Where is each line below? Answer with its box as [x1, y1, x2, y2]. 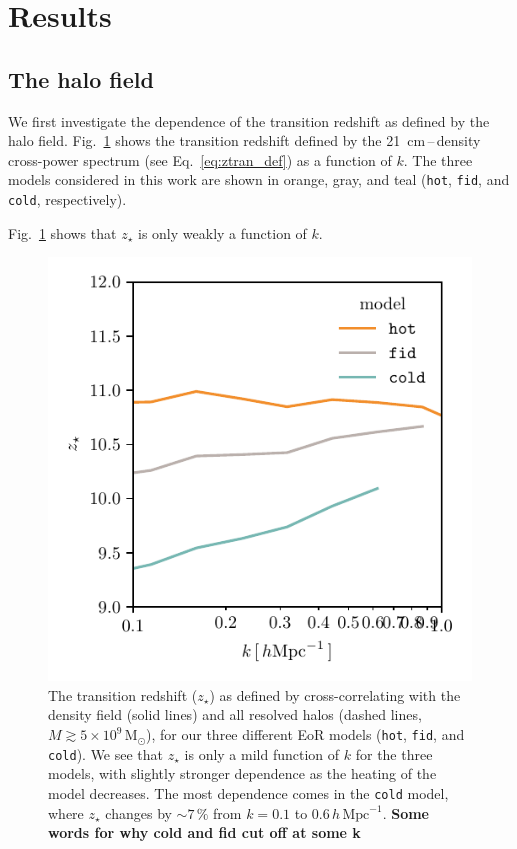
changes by [105, 802, 172, 823]
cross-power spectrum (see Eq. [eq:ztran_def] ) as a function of [8, 149, 392, 170]
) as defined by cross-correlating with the [209, 684, 461, 705]
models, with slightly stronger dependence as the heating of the [48, 763, 437, 784]
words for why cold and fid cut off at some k [48, 822, 361, 843]
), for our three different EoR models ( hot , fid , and [146, 724, 465, 745]
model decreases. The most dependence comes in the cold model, [48, 782, 449, 803]
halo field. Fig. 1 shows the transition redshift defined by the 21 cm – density [8, 130, 481, 151]
